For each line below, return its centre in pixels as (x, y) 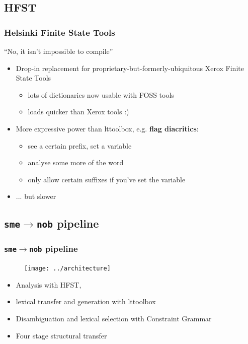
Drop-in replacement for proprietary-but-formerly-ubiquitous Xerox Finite (130, 68)
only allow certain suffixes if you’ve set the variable (107, 179)
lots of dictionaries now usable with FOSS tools (101, 94)
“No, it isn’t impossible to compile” (59, 51)
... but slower (36, 196)
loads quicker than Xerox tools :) (78, 112)
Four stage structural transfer (61, 335)
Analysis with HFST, (49, 284)
